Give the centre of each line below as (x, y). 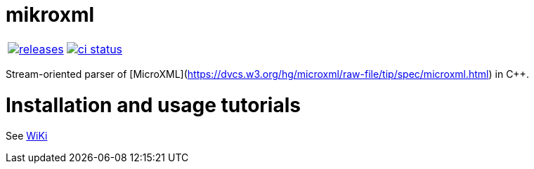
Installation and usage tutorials (153, 105)
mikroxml (50, 15)
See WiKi (27, 136)
